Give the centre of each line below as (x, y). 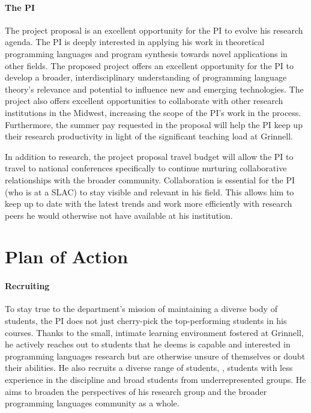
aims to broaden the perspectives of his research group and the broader (136, 391)
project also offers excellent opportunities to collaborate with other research (144, 101)
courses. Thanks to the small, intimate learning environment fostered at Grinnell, (154, 332)
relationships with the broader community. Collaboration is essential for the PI (150, 179)
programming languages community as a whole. (92, 403)
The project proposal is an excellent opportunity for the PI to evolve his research (154, 30)
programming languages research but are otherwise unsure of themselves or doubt (155, 356)
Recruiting (27, 286)
